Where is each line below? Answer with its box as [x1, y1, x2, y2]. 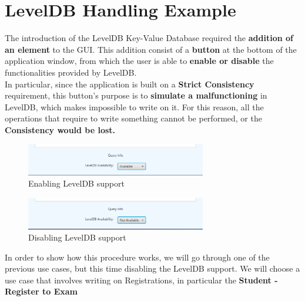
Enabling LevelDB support [28, 177, 125, 190]
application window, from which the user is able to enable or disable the [5, 55, 274, 67]
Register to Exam [5, 285, 78, 297]
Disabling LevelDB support [28, 231, 126, 243]
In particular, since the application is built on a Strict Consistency [5, 77, 254, 90]
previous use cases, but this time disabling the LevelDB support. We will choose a [5, 262, 300, 275]
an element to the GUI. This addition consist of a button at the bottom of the [5, 43, 297, 55]
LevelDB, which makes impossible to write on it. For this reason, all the [5, 100, 264, 113]
